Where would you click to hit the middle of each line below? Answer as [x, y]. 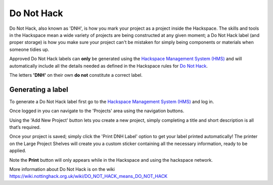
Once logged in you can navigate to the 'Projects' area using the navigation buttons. [97, 111]
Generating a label [39, 89]
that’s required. [25, 127]
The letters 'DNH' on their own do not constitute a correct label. [76, 75]
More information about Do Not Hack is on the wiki [62, 169]
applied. [18, 151]
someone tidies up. [29, 49]
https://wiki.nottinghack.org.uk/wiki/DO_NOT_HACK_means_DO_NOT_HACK [88, 176]
